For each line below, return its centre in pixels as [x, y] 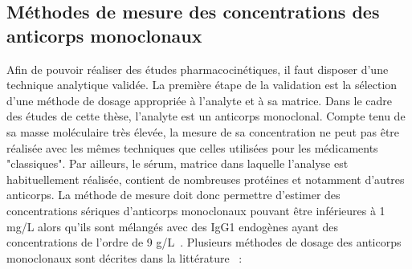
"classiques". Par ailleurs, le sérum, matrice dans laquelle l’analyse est [177, 163]
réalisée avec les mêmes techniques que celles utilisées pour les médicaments [192, 147]
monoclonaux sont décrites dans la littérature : [124, 257]
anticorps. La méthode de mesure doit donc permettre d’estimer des [173, 195]
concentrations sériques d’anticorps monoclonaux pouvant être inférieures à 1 [196, 210]
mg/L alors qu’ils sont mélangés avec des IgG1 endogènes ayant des [173, 226]
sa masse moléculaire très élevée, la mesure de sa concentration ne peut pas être [203, 131]
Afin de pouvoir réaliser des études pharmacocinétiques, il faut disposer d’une [198, 69]
